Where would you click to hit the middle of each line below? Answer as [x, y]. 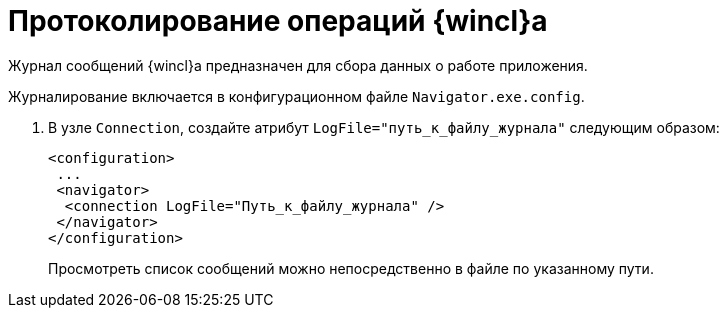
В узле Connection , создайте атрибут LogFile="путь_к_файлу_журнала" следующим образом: [384, 127]
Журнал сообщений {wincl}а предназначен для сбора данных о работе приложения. [298, 65]
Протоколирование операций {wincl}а [278, 21]
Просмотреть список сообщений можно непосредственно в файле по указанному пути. [351, 268]
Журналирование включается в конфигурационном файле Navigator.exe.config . [296, 96]
